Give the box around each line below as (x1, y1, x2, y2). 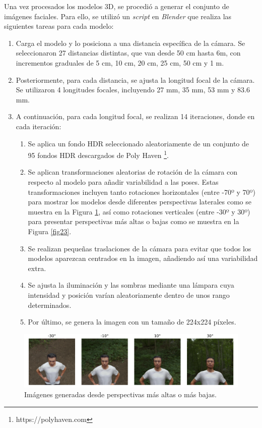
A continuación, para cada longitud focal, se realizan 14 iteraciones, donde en (16, 111, 255, 122)
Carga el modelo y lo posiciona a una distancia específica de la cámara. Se (16, 37, 245, 48)
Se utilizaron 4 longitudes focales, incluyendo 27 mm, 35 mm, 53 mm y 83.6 (16, 84, 250, 95)
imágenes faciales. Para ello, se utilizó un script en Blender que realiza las (4, 11, 232, 21)
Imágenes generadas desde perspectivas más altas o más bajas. (24, 389, 217, 400)
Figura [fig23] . (28, 226, 72, 236)
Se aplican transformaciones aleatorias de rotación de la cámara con (28, 167, 237, 177)
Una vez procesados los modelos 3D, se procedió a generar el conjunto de (4, 1, 229, 11)
